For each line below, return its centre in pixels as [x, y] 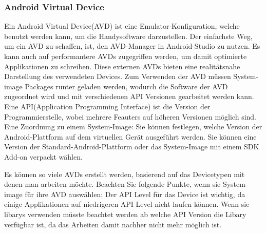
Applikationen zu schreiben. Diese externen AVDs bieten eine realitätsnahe [122, 66]
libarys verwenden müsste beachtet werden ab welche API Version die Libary [125, 214]
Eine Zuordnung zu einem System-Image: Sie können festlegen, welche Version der [133, 127]
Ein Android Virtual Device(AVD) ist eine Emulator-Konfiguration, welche [122, 26]
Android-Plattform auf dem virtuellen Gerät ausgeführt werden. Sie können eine [130, 136]
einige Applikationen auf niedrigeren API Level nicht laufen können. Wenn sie [127, 204]
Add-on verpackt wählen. [43, 156]
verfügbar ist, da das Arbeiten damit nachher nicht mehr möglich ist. [113, 224]
